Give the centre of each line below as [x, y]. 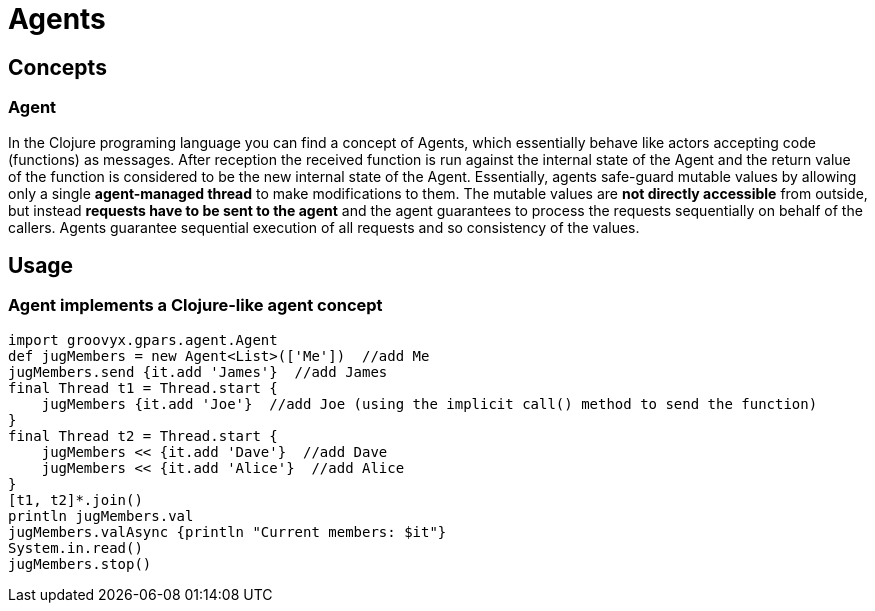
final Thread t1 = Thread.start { [143, 387]
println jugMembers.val [101, 515]
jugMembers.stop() [80, 563]
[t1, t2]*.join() [75, 499]
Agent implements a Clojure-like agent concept [195, 305]
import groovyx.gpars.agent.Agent [143, 339]
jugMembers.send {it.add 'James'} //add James [198, 371]
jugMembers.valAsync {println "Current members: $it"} [227, 531]
